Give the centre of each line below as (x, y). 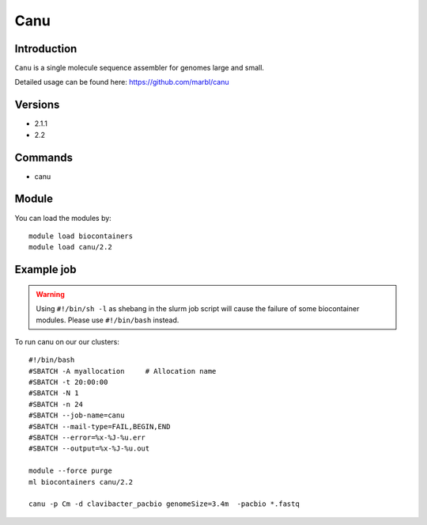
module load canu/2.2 (70, 247)
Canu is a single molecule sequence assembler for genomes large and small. (140, 68)
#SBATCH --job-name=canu (77, 415)
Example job (45, 270)
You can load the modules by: (63, 218)
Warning (50, 294)
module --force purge (70, 471)
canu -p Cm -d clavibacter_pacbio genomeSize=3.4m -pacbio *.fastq (164, 504)
